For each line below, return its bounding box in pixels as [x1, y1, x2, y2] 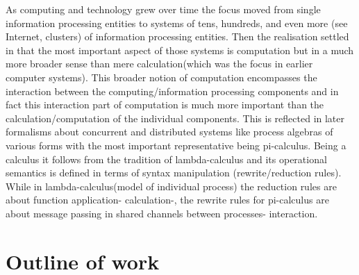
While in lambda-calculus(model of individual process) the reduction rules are [6, 178, 337, 193]
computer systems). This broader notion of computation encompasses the [6, 69, 317, 84]
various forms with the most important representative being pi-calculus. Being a [6, 137, 347, 152]
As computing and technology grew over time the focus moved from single [6, 2, 321, 16]
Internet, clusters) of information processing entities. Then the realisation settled [6, 29, 349, 44]
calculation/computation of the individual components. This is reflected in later [6, 110, 345, 125]
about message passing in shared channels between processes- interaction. [6, 206, 318, 220]
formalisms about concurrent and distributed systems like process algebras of [6, 124, 333, 139]
